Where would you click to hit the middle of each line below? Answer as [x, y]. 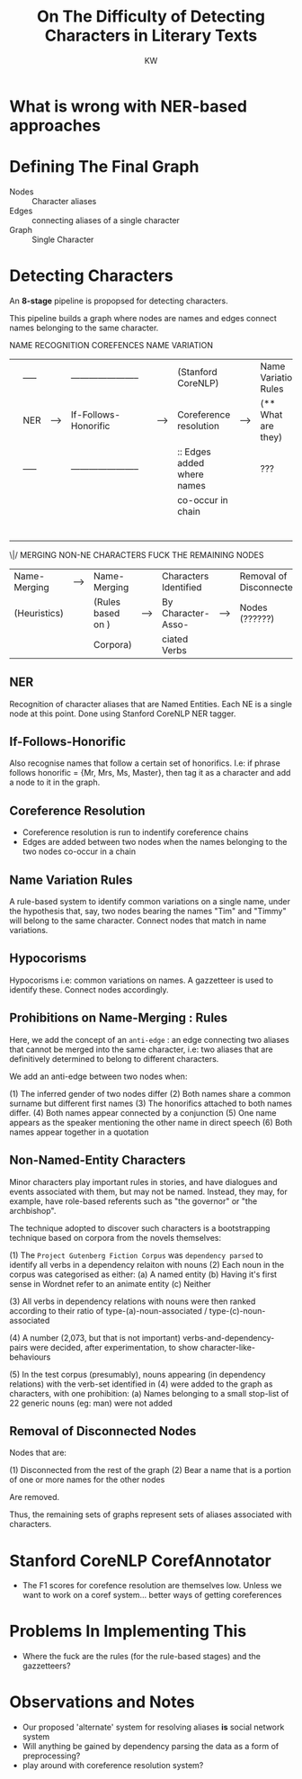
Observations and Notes [102, 1702]
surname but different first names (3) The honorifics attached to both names [151, 1103]
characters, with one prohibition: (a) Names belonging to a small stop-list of [149, 1393]
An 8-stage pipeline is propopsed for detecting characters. [119, 301]
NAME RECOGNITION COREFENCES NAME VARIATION [111, 345]
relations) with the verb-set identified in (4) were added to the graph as [141, 1384]
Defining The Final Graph [104, 167]
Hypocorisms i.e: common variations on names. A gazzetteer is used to [142, 980]
